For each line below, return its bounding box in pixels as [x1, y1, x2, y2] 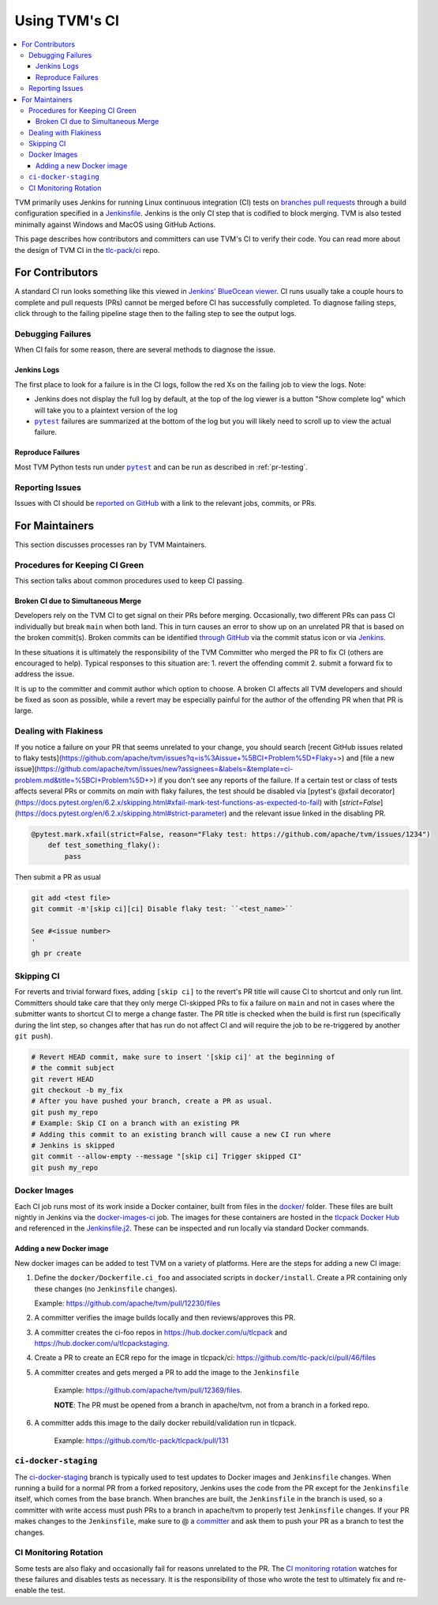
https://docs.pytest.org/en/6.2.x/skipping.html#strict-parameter [17, 808, 225, 818]
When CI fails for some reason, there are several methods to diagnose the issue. [14, 345, 276, 355]
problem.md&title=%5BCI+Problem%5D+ [14, 775, 150, 785]
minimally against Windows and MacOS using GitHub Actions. [14, 220, 216, 229]
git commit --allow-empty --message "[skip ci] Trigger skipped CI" [31, 1152, 302, 1161]
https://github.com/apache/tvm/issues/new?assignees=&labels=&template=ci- [36, 764, 294, 774]
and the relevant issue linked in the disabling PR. [228, 808, 386, 818]
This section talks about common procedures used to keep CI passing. [14, 575, 245, 585]
